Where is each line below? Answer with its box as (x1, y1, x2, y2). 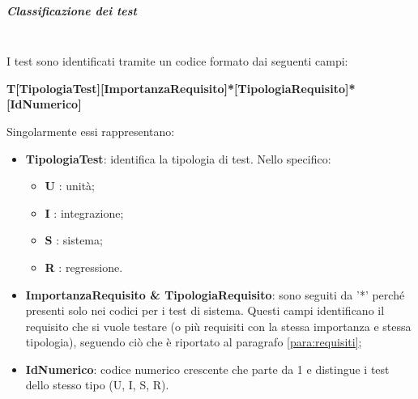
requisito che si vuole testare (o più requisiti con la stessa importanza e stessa (25, 317, 412, 334)
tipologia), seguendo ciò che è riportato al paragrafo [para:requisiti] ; (25, 333, 362, 350)
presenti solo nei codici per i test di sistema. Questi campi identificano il (25, 302, 385, 319)
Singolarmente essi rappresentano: (6, 122, 175, 139)
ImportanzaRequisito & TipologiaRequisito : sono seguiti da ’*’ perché (25, 286, 405, 303)
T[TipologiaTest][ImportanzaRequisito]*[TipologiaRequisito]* (6, 79, 356, 96)
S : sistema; (45, 231, 103, 248)
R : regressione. (45, 258, 123, 275)
